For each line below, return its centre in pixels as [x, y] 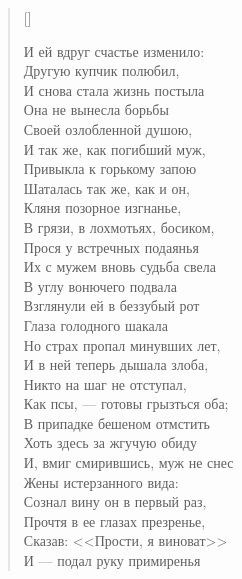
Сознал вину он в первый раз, [115, 501]
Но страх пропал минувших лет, [122, 344]
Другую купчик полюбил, [101, 70]
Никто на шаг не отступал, [105, 383]
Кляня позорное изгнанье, [102, 207]
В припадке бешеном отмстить [116, 422]
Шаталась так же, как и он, [106, 187]
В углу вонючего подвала [100, 285]
